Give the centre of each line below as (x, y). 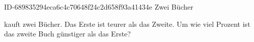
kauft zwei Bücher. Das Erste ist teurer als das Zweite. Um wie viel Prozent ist (127, 24)
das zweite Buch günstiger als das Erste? (67, 34)
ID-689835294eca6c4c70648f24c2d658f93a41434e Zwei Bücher (99, 7)
